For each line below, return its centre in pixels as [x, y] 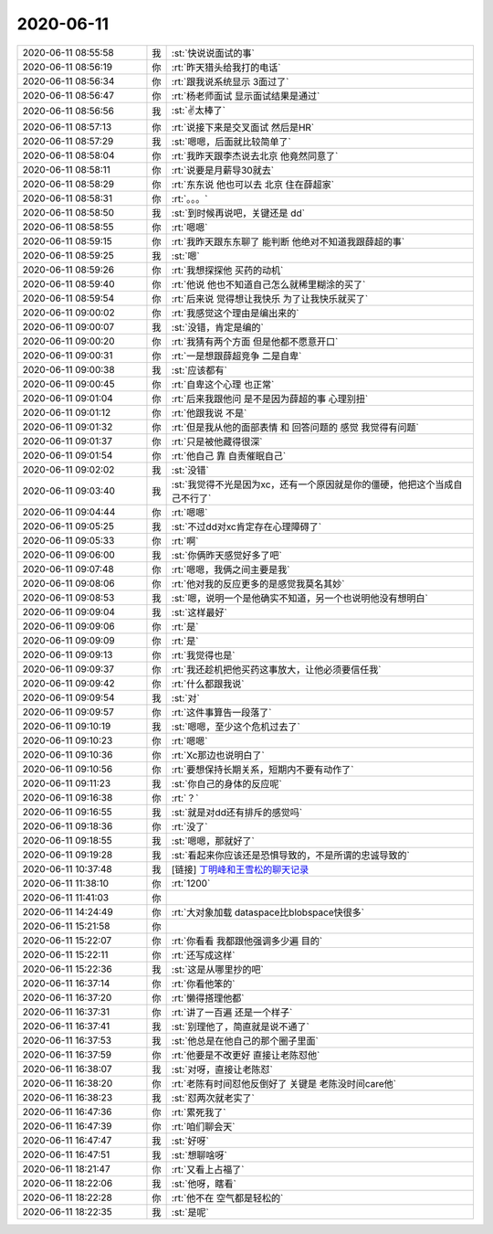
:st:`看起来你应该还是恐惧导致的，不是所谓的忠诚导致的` [291, 855]
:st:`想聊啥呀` [199, 1154]
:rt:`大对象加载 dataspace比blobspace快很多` [268, 912]
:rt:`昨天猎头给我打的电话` [226, 67]
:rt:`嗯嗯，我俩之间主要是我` [231, 569]
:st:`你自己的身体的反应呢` [227, 783]
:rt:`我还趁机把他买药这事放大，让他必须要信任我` [276, 669]
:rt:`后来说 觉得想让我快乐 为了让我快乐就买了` [270, 299]
